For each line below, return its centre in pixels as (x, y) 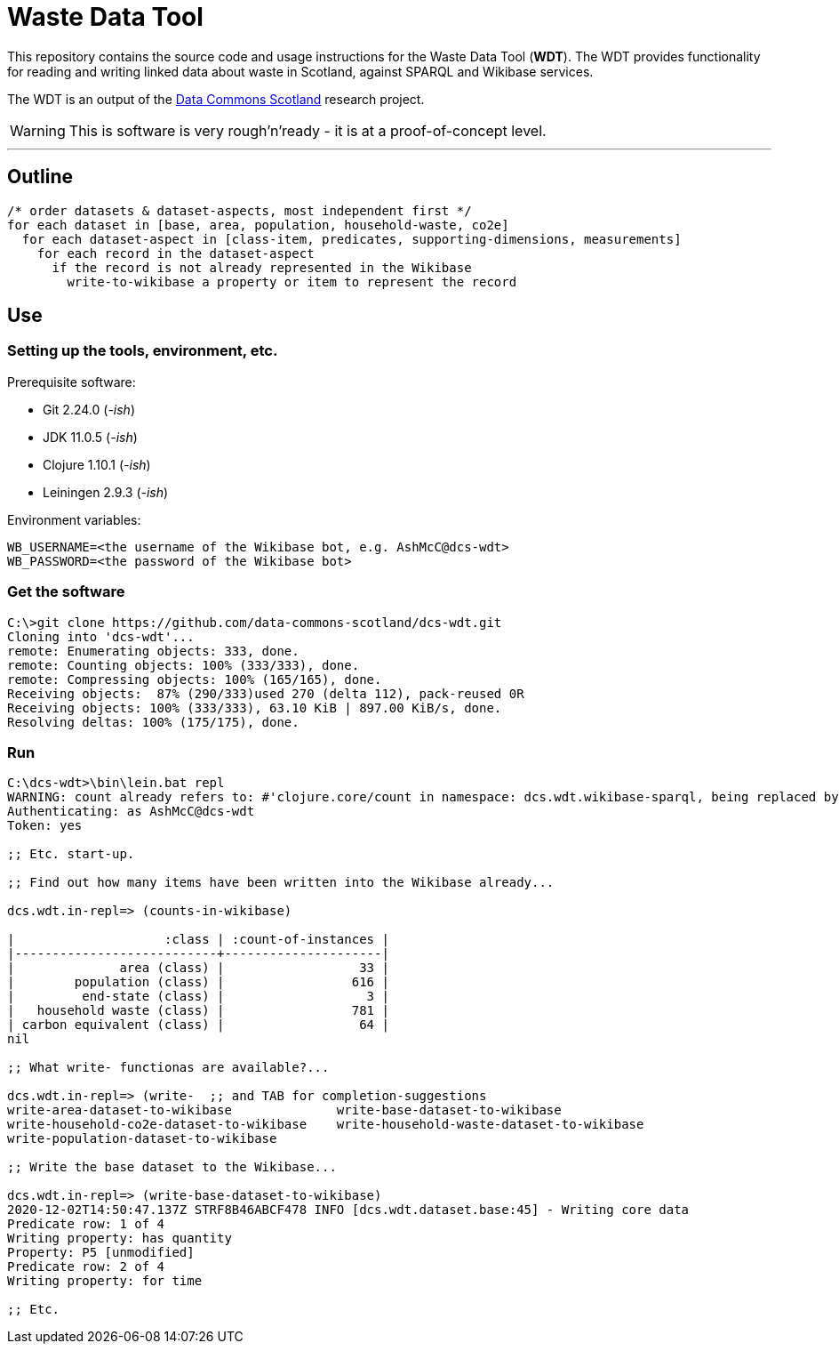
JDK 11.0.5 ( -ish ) (90, 437)
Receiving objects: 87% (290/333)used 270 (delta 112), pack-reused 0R (266, 693)
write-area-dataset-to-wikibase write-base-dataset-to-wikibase (284, 1110)
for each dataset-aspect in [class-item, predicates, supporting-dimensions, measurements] (352, 239)
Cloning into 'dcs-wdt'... (101, 636)
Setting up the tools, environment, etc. (143, 351)
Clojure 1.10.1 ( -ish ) (97, 464)
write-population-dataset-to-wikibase (142, 1139)
